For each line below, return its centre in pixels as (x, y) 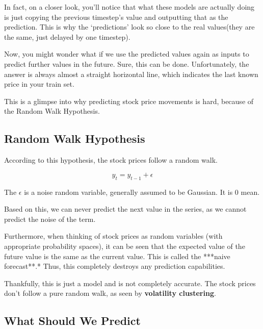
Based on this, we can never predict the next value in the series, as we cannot (125, 209)
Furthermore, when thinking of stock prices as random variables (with (113, 236)
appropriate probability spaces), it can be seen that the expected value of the (125, 246)
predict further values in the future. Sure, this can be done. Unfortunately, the (127, 64)
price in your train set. (39, 84)
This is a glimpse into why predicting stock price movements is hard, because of (129, 101)
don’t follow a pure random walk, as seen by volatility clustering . (110, 293)
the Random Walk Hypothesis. (52, 111)
